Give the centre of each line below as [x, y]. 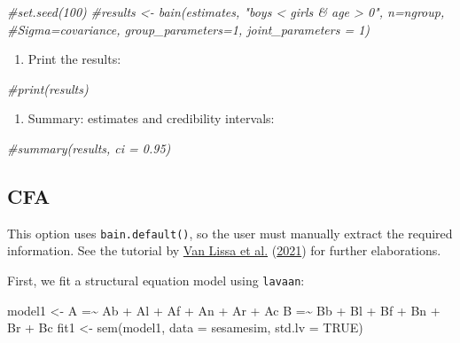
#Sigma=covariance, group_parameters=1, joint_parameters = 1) [189, 29]
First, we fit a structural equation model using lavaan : [156, 281]
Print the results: [74, 59]
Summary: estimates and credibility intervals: [151, 118]
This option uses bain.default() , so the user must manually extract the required [230, 233]
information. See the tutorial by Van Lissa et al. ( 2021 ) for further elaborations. [224, 250]
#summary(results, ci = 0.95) [89, 148]
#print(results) [48, 88]
